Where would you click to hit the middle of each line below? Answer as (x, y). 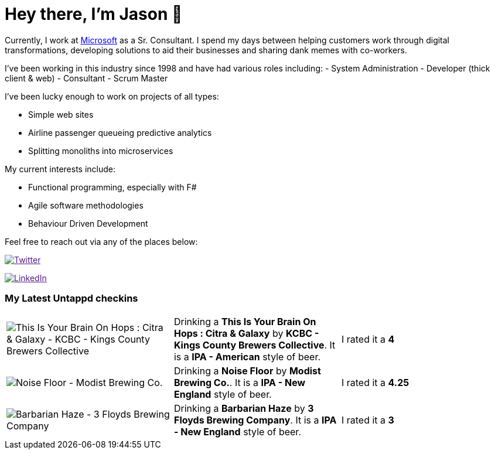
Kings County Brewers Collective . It (255, 345)
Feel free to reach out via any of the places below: (101, 241)
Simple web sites (61, 114)
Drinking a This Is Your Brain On (245, 321)
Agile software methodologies (86, 205)
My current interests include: (60, 169)
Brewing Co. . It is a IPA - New (240, 382)
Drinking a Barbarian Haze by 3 (244, 408)
